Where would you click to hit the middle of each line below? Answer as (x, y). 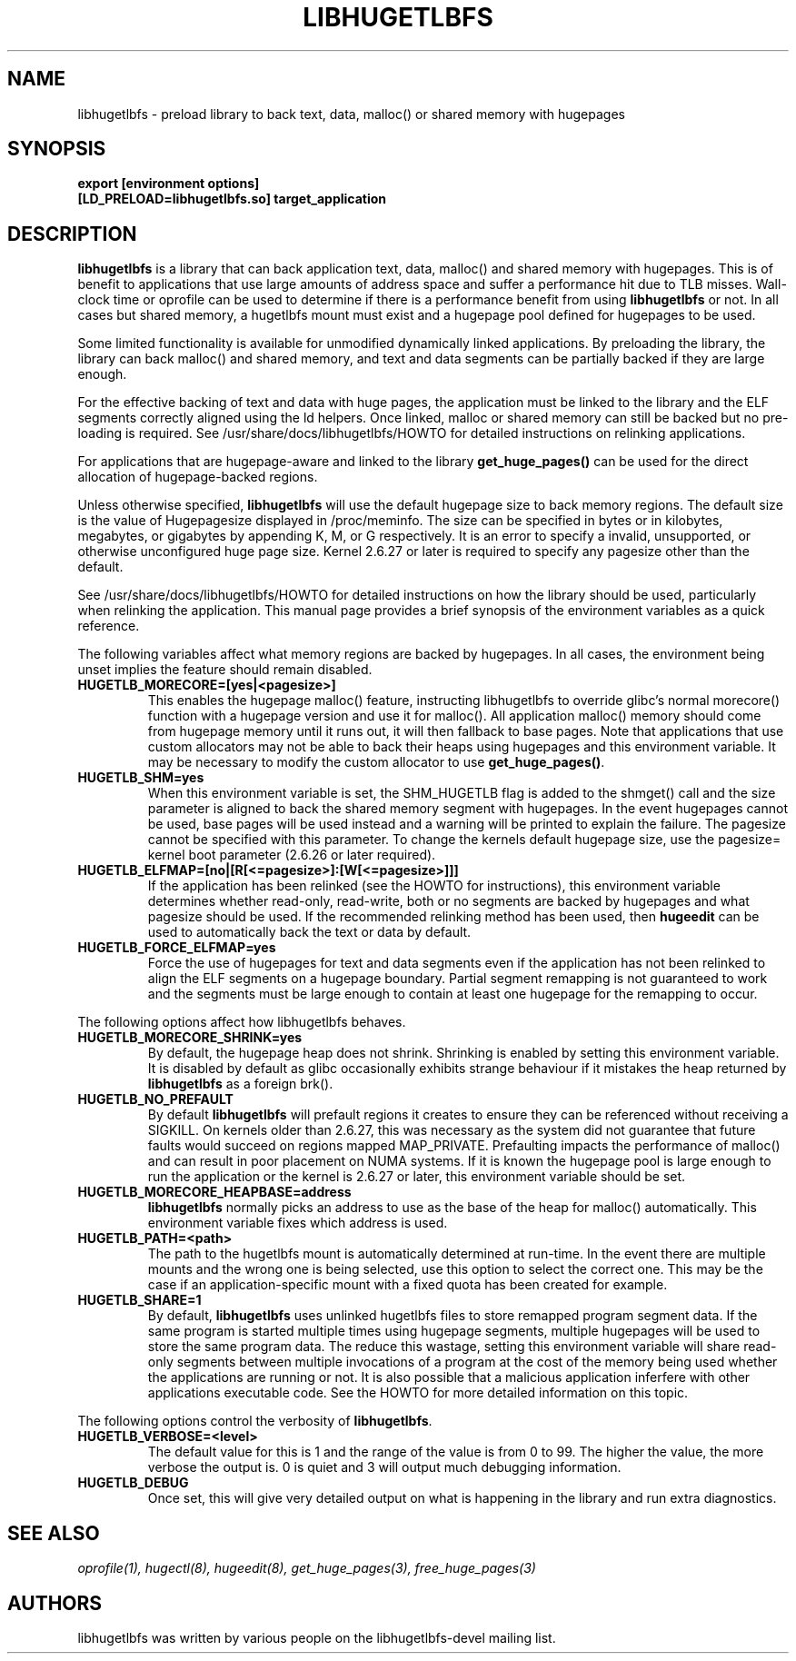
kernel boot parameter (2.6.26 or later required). (292, 855)
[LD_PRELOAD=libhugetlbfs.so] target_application (232, 199)
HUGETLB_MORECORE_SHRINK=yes (190, 1038)
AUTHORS (55, 1603)
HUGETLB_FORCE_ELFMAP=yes (177, 948)
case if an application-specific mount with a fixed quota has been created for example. (408, 1285)
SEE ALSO (54, 1533)
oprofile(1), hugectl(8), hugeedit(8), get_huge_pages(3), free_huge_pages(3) (307, 1568)
